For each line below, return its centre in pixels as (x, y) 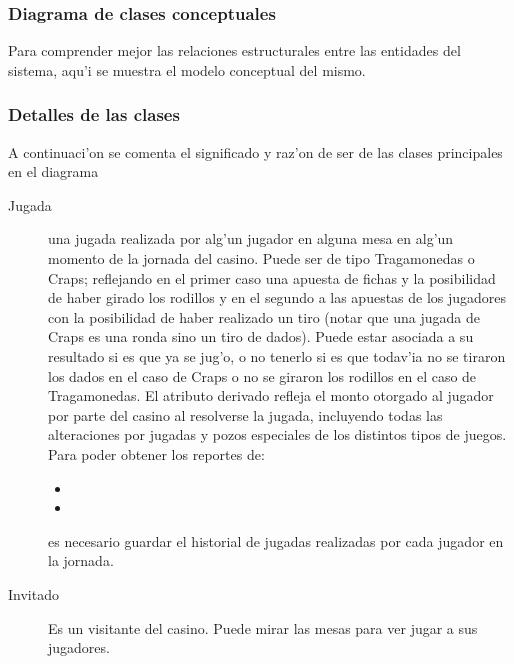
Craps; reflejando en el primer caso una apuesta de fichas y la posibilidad (272, 277)
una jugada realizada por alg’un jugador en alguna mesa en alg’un (251, 238)
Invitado (33, 593)
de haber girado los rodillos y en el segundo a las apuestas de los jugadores (277, 297)
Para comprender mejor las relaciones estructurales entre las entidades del (234, 50)
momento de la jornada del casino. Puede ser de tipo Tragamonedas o (261, 258)
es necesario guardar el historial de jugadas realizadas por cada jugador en (276, 540)
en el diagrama (53, 171)
